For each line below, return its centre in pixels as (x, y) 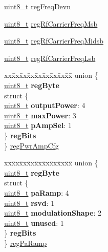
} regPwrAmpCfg (31, 145)
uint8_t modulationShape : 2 (53, 213)
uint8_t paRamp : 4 (37, 192)
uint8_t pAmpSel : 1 (38, 125)
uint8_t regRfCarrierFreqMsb (51, 23)
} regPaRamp (26, 243)
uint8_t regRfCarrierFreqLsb (50, 58)
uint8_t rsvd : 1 (29, 203)
